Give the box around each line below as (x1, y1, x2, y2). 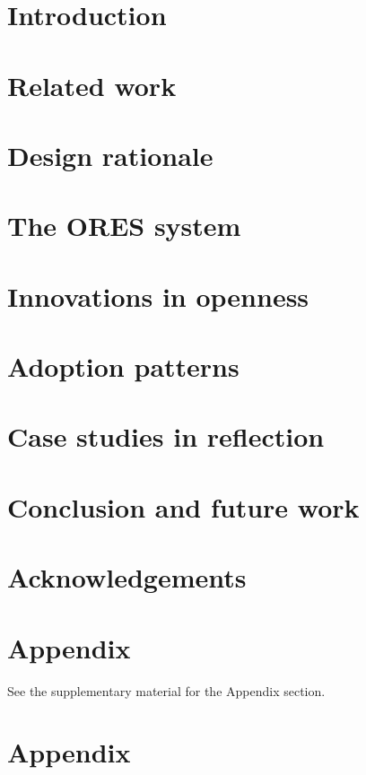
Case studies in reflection (7, 418, 325, 455)
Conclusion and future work (7, 488, 360, 525)
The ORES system (7, 207, 241, 244)
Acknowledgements (7, 559, 247, 596)
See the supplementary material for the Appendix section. (7, 681, 326, 700)
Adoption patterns (7, 348, 240, 385)
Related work (7, 66, 177, 103)
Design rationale (7, 136, 213, 173)
